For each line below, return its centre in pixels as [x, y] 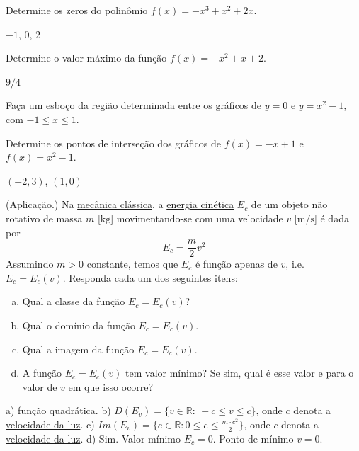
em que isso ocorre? [111, 386]
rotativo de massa [44, 218]
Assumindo [30, 264]
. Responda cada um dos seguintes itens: [150, 277]
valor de [40, 386]
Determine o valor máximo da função [86, 58]
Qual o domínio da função [79, 325]
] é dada [331, 218]
